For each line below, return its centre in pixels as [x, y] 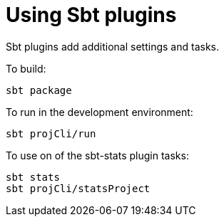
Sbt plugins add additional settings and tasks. [112, 46]
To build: [26, 68]
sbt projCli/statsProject [78, 188]
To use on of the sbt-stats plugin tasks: [97, 155]
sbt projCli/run [51, 133]
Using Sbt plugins [91, 15]
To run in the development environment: [100, 112]
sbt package [39, 90]
